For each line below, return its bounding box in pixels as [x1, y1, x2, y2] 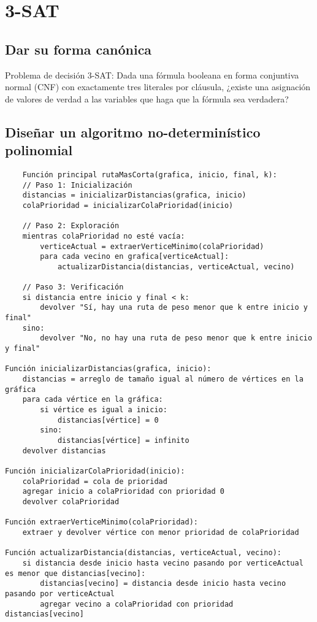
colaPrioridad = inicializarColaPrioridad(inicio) [22, 201, 234, 210]
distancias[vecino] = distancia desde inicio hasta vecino [40, 579, 286, 588]
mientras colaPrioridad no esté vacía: [22, 231, 185, 240]
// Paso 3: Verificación [22, 283, 124, 292]
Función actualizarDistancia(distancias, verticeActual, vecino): [5, 548, 282, 558]
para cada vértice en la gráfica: [22, 395, 163, 404]
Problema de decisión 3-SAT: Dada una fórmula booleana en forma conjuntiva [5, 68, 299, 81]
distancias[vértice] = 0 [57, 415, 159, 424]
